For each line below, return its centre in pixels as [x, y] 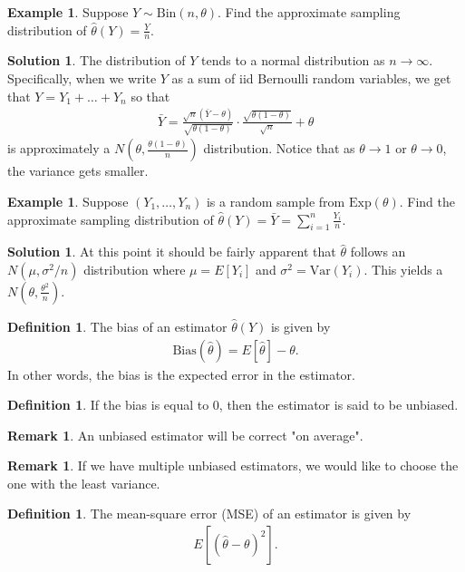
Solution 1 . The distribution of [97, 60]
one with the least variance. [84, 483]
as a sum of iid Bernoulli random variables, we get [311, 78]
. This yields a [403, 269]
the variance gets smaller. [78, 171]
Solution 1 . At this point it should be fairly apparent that [172, 252]
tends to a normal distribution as [293, 60]
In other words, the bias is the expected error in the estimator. [181, 374]
